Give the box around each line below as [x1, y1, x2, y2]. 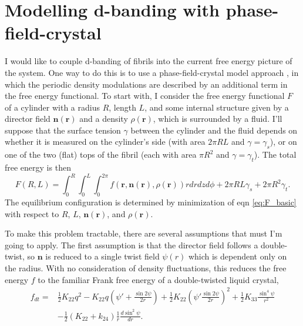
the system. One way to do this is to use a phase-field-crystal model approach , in [5, 66, 299, 78]
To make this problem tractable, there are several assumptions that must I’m [5, 227, 282, 239]
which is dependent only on [188, 250, 287, 262]
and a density [79, 112, 128, 125]
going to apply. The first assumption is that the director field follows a [5, 238, 258, 251]
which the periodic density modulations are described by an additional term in [5, 78, 288, 90]
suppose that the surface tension [5, 124, 121, 136]
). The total [254, 148, 297, 161]
